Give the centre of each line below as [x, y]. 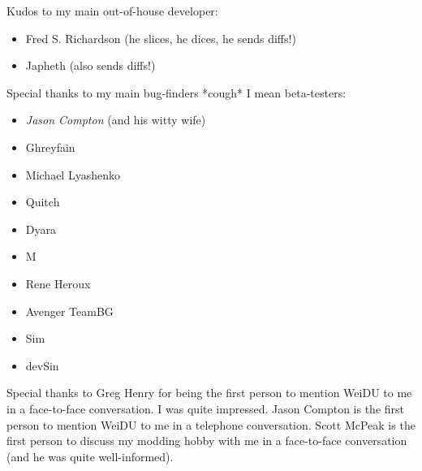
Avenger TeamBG [69, 311]
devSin [42, 365]
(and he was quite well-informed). [90, 456]
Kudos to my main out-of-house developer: [112, 11]
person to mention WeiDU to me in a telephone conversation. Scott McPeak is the [211, 424]
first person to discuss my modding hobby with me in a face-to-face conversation [207, 441]
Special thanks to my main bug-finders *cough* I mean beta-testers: [177, 92]
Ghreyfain [50, 147]
